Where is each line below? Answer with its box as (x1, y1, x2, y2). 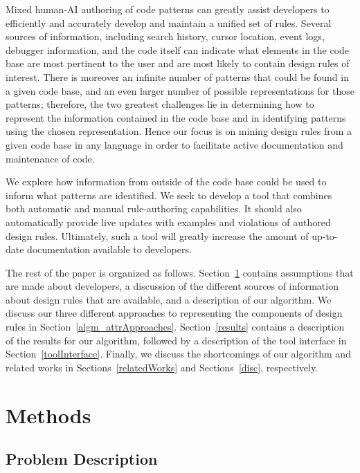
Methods (6, 400, 91, 429)
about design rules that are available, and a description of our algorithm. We (6, 292, 332, 306)
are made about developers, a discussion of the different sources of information (6, 279, 339, 293)
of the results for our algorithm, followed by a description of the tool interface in (6, 333, 347, 347)
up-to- (312, 228, 338, 243)
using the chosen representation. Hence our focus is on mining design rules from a (6, 124, 352, 138)
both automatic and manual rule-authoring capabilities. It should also (6, 201, 302, 216)
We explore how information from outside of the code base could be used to (6, 174, 327, 189)
